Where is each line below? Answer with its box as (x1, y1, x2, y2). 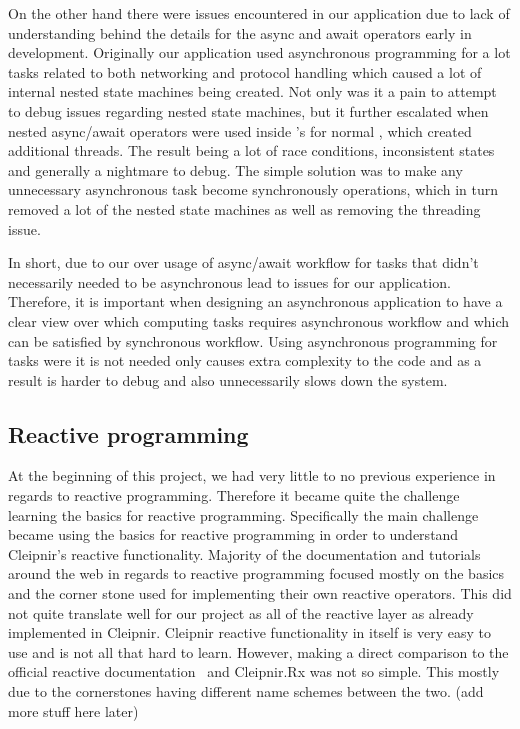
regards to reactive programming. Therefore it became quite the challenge (8, 485, 460, 506)
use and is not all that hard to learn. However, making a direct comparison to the (8, 641, 509, 662)
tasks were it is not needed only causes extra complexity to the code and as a (8, 350, 482, 371)
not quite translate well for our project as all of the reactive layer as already (8, 602, 474, 623)
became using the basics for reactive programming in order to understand (8, 524, 459, 545)
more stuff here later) (8, 700, 139, 721)
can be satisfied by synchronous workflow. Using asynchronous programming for (8, 330, 498, 351)
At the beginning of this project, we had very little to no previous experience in (8, 465, 496, 486)
